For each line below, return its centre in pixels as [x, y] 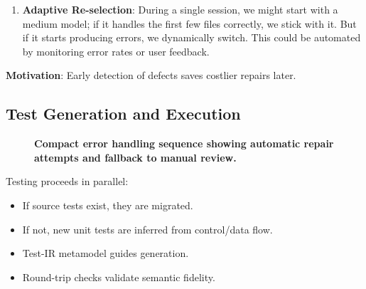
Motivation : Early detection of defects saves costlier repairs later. [151, 75]
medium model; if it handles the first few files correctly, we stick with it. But [189, 23]
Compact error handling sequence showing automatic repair [184, 143]
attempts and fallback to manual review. [135, 157]
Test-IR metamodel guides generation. [106, 253]
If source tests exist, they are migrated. [108, 205]
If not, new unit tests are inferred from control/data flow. [147, 229]
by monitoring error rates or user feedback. [116, 51]
